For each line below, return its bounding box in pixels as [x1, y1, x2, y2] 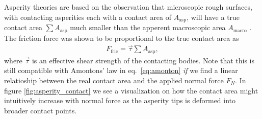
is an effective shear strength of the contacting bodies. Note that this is [32, 55, 254, 65]
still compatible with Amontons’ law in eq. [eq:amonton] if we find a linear [4, 65, 238, 76]
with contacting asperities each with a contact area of [4, 11, 172, 22]
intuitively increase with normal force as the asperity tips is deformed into [4, 95, 236, 106]
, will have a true [187, 11, 240, 22]
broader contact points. [4, 105, 77, 115]
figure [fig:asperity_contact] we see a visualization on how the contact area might [4, 85, 258, 96]
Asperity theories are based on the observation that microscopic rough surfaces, [4, 2, 252, 12]
